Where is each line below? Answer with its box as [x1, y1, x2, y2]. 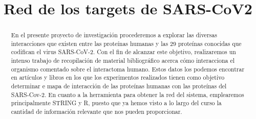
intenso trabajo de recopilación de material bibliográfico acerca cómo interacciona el [11, 56, 235, 65]
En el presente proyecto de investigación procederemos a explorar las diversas [11, 31, 217, 39]
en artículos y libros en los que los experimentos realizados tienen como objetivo [11, 73, 225, 82]
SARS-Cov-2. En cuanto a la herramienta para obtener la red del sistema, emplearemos [11, 90, 244, 99]
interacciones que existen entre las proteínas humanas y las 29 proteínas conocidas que [11, 39, 242, 47]
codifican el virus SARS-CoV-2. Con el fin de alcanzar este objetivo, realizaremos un [11, 47, 236, 56]
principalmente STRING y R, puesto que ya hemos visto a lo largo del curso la [11, 99, 222, 107]
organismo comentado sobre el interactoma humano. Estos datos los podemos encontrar [11, 64, 245, 73]
